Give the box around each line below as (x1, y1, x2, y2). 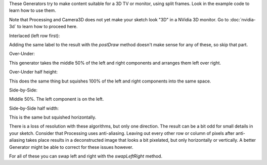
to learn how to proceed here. (17, 24, 78, 30)
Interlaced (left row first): (9, 33, 60, 39)
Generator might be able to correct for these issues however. (9, 144, 133, 150)
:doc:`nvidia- (229, 16, 256, 22)
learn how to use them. (9, 7, 56, 13)
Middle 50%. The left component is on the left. (9, 96, 104, 102)
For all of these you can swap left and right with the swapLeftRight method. (9, 153, 163, 159)
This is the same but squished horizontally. (9, 114, 96, 121)
